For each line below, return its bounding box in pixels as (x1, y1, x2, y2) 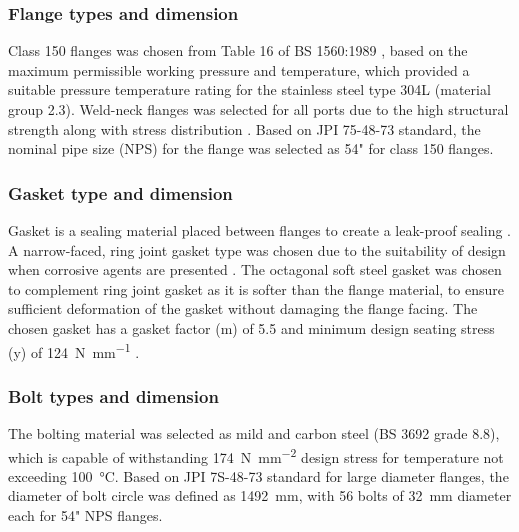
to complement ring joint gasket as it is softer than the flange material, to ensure (8, 278, 504, 299)
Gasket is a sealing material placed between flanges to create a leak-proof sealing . (8, 220, 511, 240)
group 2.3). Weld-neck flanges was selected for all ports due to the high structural (8, 99, 509, 119)
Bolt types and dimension (8, 383, 219, 408)
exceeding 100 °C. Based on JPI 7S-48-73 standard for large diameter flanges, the (8, 465, 509, 486)
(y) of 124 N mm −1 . (8, 338, 140, 362)
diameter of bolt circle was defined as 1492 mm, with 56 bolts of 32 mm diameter (8, 485, 512, 506)
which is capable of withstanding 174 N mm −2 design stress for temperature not (8, 443, 504, 467)
